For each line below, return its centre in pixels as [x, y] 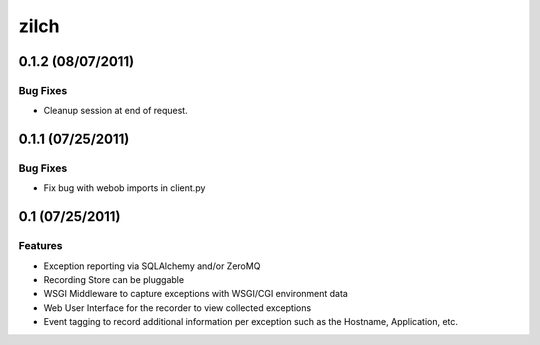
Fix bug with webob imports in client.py [124, 188]
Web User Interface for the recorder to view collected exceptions [177, 307]
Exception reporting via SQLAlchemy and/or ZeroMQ [152, 266]
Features [40, 246]
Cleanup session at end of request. [116, 111]
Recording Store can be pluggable [114, 280]
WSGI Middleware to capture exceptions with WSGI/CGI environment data [196, 294]
